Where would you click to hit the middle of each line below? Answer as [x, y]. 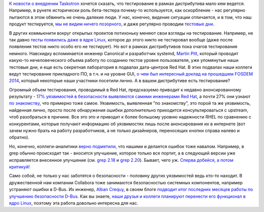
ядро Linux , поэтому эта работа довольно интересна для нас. [74, 203]
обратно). [19, 137]
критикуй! [20, 167]
